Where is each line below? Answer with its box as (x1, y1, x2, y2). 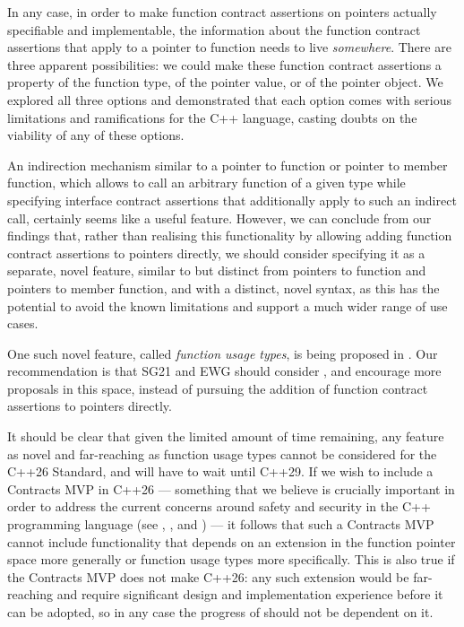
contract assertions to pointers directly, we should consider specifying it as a (7, 243, 425, 262)
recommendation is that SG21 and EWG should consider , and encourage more (7, 361, 442, 380)
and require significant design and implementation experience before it (56, 585, 443, 604)
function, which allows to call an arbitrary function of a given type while (7, 173, 406, 192)
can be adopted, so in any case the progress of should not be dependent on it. (7, 603, 434, 621)
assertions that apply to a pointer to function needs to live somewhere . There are (7, 38, 451, 57)
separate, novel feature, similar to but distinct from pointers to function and (7, 261, 426, 280)
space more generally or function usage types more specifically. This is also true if (7, 550, 455, 569)
